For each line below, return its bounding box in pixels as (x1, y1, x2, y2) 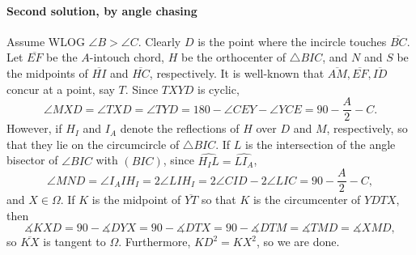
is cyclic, (197, 80, 240, 97)
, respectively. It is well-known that (149, 64, 325, 81)
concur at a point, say (6, 80, 115, 97)
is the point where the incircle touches (197, 32, 387, 49)
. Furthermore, (118, 233, 191, 250)
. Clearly (138, 32, 181, 49)
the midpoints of (6, 64, 88, 81)
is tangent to (43, 233, 106, 250)
